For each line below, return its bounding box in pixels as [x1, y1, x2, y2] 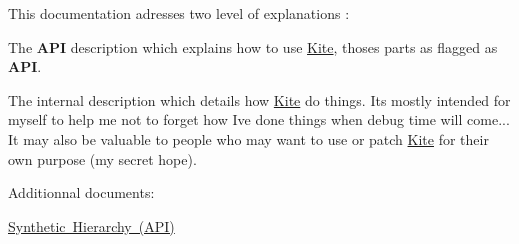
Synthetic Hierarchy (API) [8, 215, 175, 236]
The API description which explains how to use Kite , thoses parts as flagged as [8, 36, 498, 57]
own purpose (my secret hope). [8, 148, 197, 169]
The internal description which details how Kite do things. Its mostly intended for [8, 89, 511, 110]
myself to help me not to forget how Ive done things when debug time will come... [8, 109, 510, 130]
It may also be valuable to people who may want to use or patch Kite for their [8, 128, 489, 149]
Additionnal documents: [8, 182, 155, 203]
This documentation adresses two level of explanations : [8, 3, 350, 23]
